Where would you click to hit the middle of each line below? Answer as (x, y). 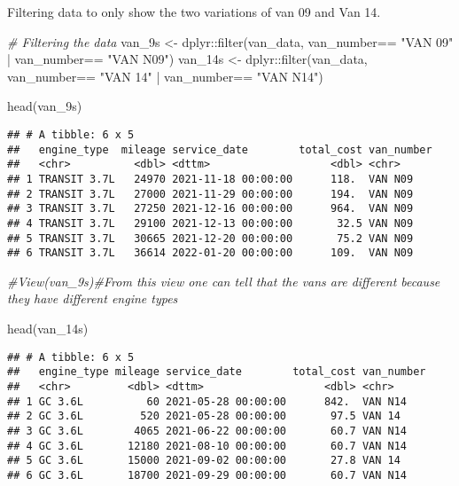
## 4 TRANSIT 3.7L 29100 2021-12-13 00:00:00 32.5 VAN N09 (210, 223)
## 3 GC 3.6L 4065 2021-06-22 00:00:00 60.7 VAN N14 (207, 431)
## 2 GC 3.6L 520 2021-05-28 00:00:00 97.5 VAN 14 (204, 416)
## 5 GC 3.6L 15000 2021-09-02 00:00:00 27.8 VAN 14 (204, 461)
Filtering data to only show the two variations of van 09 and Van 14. (194, 12)
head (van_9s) (45, 106)
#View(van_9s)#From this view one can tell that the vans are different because (224, 281)
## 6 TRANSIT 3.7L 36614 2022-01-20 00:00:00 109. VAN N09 (210, 253)
